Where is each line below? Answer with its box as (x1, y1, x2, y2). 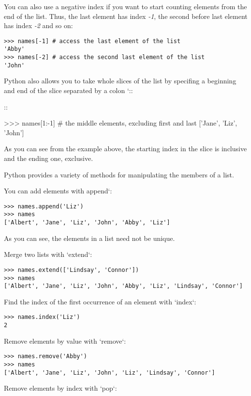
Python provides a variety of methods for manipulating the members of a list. (4, 169, 234, 179)
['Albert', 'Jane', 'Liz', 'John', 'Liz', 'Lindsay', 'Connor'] (4, 369, 215, 376)
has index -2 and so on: (4, 20, 73, 31)
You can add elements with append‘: (4, 186, 112, 196)
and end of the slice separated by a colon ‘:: (4, 85, 133, 95)
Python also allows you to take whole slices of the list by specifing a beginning (4, 76, 236, 86)
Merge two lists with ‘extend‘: (4, 249, 92, 259)
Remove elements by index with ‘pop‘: (4, 383, 117, 393)
